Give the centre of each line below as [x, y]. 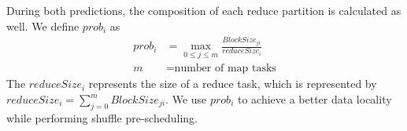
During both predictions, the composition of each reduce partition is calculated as [204, 10]
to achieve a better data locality [314, 99]
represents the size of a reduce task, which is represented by [233, 84]
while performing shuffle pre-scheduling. [102, 117]
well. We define [43, 25]
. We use [186, 99]
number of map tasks [225, 69]
